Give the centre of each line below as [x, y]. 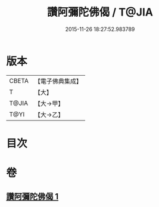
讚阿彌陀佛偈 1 [32, 197]
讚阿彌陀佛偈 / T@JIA [100, 12]
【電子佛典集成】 [58, 81]
